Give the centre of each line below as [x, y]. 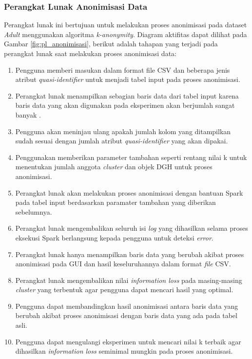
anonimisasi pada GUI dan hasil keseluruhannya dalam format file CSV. [123, 264]
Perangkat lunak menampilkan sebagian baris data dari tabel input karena [127, 95]
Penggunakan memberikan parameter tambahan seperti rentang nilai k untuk [131, 157]
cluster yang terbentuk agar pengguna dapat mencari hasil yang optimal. [124, 289]
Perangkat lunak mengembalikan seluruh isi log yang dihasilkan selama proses [132, 228]
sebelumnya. [34, 211]
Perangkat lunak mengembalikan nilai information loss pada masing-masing [129, 280]
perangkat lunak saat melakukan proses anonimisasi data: [90, 53]
